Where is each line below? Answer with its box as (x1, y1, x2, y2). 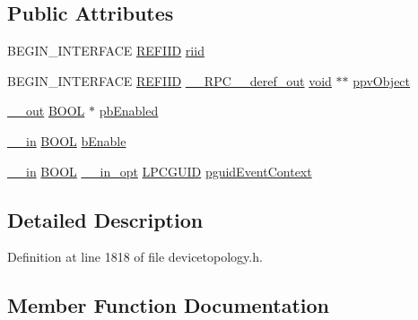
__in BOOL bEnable (7, 131, 126, 150)
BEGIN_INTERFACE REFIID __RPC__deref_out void (7, 71, 332, 90)
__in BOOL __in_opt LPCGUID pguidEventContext (7, 161, 312, 180)
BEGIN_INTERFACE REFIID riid (7, 41, 205, 60)
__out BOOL (7, 101, 85, 120)
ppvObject (353, 71, 411, 90)
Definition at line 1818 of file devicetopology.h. (7, 247, 263, 266)
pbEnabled (99, 101, 159, 120)
